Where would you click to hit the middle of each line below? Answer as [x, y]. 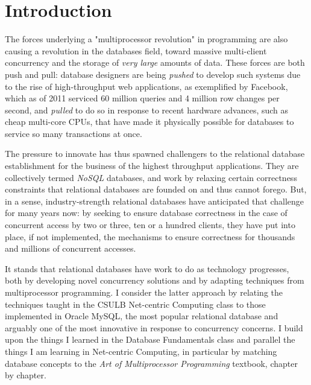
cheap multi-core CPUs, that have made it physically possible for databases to [149, 122]
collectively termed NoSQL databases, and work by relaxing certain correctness [151, 177]
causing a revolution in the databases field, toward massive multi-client [136, 50]
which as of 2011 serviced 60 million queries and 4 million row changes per [142, 98]
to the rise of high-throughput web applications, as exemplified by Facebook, [146, 86]
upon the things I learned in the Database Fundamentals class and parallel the [150, 339]
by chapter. [26, 375]
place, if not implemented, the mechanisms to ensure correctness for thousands [150, 236]
